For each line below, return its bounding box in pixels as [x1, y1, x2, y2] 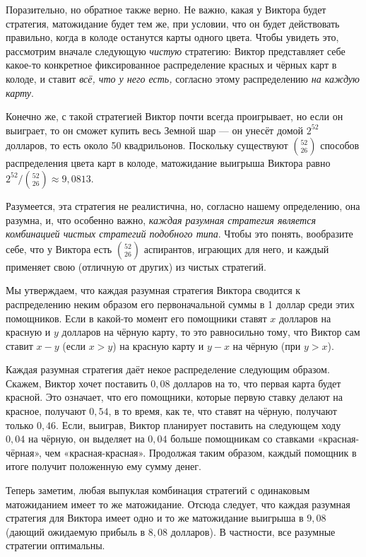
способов [320, 138, 360, 153]
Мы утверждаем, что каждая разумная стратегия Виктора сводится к [6, 283, 301, 298]
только [6, 417, 34, 432]
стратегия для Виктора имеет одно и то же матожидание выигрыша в [6, 510, 304, 525]
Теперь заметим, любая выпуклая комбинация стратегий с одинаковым [6, 483, 310, 498]
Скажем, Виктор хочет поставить [6, 375, 148, 390]
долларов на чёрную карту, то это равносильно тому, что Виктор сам [61, 324, 360, 339]
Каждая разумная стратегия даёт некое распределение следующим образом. [6, 362, 330, 377]
